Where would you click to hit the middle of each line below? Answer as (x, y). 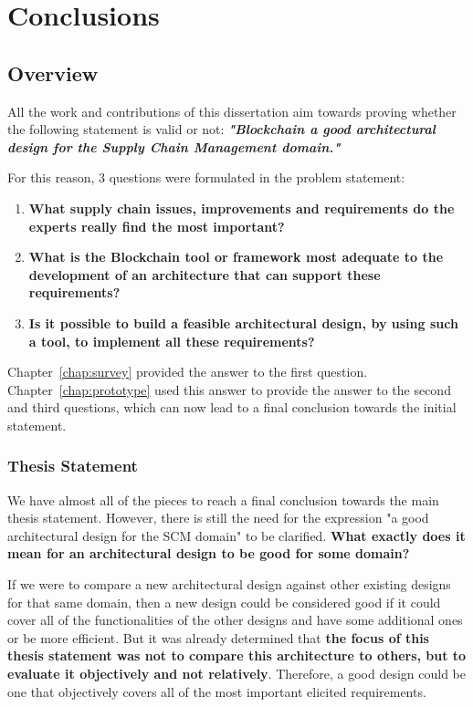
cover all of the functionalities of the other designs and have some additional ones (235, 620)
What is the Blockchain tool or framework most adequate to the (236, 257)
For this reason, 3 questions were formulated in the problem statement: (206, 177)
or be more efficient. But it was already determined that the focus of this (218, 637)
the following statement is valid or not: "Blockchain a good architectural (221, 129)
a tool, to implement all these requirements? (172, 341)
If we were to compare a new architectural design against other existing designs (229, 584)
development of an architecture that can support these (205, 274)
